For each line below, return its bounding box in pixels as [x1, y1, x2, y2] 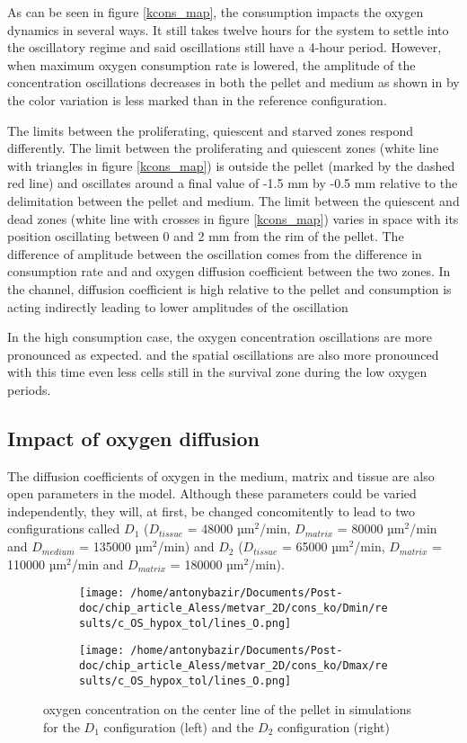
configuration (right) [278, 717, 390, 736]
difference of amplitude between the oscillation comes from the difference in [7, 244, 422, 263]
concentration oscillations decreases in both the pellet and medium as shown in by [7, 73, 460, 92]
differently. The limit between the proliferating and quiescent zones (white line [7, 139, 439, 157]
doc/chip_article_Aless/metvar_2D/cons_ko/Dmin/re [79, 601, 388, 614]
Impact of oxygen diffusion [7, 424, 260, 452]
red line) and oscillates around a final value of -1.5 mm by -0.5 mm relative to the [7, 174, 458, 192]
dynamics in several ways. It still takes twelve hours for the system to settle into [7, 20, 449, 39]
